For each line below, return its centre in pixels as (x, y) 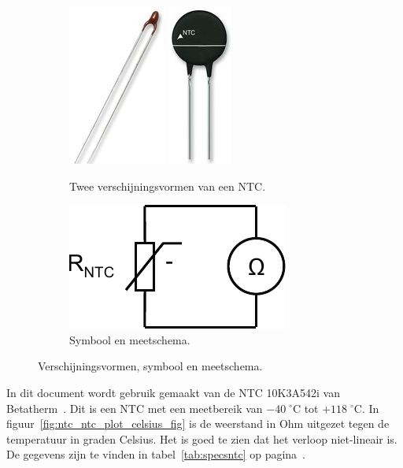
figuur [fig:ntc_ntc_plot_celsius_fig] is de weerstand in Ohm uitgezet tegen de (198, 423)
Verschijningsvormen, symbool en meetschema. (150, 366)
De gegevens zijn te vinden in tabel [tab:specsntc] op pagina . (156, 454)
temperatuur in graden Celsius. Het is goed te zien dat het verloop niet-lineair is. (202, 438)
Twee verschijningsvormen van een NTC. (168, 186)
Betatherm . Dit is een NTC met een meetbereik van (135, 408)
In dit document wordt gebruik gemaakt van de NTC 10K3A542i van (173, 392)
